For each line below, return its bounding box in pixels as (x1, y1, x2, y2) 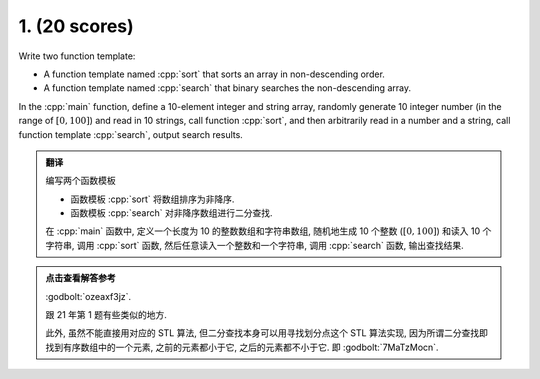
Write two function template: (18, 50, 136, 62)
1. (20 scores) (18, 15, 134, 37)
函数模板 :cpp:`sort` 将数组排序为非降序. (70, 193, 235, 205)
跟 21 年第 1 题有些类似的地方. (45, 309, 167, 321)
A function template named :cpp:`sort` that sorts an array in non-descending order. (43, 68, 385, 80)
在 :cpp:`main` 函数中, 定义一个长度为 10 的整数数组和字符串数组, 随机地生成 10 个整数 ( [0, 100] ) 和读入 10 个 (45, 225, 492, 237)
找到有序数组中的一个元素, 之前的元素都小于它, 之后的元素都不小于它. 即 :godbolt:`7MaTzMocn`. (45, 341, 439, 353)
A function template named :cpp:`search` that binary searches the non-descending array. (43, 82, 412, 94)
